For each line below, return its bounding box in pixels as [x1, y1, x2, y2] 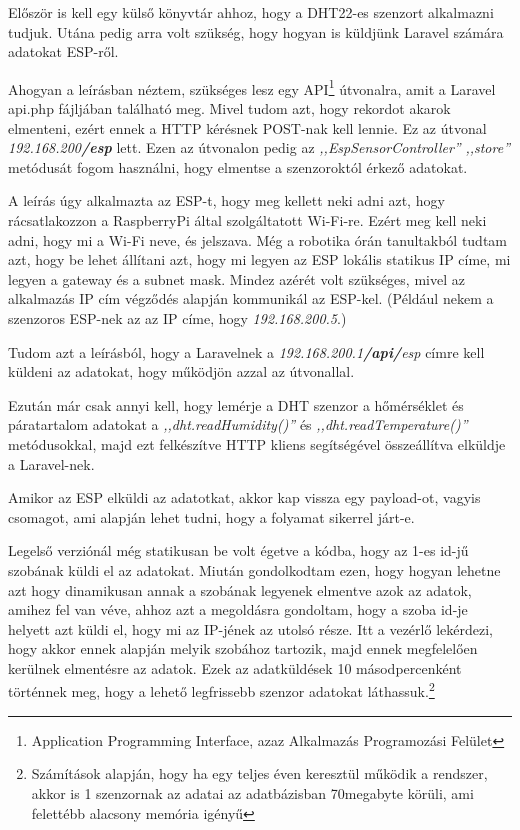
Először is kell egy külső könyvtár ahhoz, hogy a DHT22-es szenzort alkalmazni [8, 2, 494, 22]
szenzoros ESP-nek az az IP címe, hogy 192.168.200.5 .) [8, 307, 347, 328]
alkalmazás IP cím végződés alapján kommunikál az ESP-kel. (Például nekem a [8, 288, 494, 309]
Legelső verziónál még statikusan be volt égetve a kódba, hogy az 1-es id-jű [8, 540, 469, 561]
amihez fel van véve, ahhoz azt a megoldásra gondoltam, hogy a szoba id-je [8, 599, 468, 620]
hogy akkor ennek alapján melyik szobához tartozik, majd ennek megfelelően [8, 638, 478, 659]
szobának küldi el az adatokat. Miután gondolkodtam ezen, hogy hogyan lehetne [8, 559, 501, 580]
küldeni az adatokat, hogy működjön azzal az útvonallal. [8, 361, 355, 382]
